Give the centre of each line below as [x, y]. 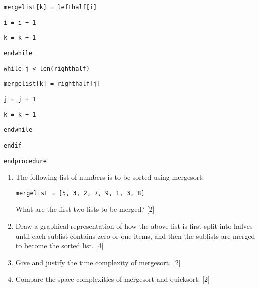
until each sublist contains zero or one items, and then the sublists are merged [135, 236]
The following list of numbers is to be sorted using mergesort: [110, 177]
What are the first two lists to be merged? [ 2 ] [85, 209]
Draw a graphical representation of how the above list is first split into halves [134, 226]
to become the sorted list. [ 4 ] [60, 246]
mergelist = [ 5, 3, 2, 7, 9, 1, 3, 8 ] [80, 193]
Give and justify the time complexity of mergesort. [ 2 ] [98, 262]
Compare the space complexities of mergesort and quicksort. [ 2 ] [113, 279]
